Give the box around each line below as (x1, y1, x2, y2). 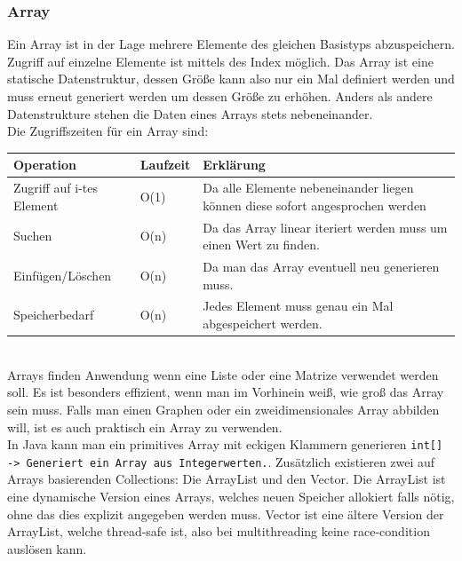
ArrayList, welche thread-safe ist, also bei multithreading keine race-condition (7, 522, 430, 541)
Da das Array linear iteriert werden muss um (203, 217, 448, 236)
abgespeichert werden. (203, 314, 323, 333)
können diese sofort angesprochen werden (203, 195, 426, 214)
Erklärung (203, 155, 266, 174)
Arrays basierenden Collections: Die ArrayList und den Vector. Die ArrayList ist (7, 470, 446, 488)
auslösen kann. (7, 539, 87, 557)
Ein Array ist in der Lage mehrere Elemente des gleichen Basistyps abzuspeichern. (7, 35, 455, 53)
